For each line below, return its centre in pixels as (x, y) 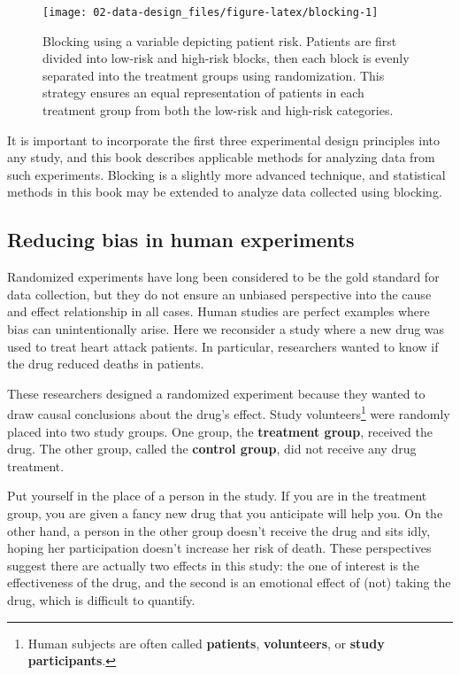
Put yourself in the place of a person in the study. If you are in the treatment (217, 496)
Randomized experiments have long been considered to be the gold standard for (223, 277)
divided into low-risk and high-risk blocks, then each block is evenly (226, 58)
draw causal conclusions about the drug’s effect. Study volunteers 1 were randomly (229, 413)
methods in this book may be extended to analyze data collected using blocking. (225, 192)
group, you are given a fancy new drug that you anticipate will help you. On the (225, 512)
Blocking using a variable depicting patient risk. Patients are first (220, 40)
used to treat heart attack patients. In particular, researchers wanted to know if (223, 346)
